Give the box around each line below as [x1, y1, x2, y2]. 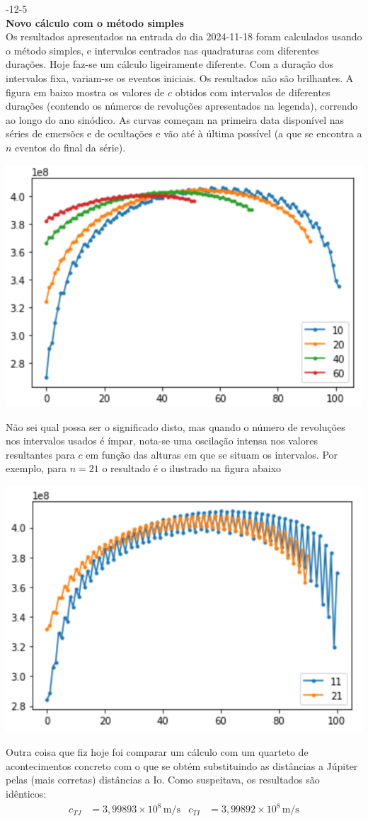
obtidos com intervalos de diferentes [175, 84, 330, 99]
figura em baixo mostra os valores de [6, 84, 165, 99]
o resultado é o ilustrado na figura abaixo [102, 461, 282, 476]
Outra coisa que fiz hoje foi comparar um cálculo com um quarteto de [6, 745, 309, 759]
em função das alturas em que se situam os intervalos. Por [86, 447, 338, 461]
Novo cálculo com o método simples [6, 15, 184, 30]
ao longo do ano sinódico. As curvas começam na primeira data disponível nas [6, 112, 345, 127]
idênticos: [6, 786, 47, 800]
